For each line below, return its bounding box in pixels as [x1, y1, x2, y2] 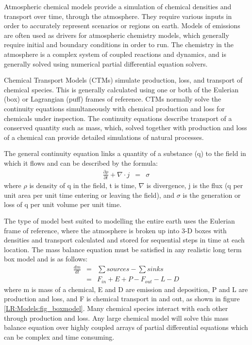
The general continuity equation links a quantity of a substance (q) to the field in [4, 148, 246, 158]
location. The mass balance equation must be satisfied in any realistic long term [4, 244, 242, 254]
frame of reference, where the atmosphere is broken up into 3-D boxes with [4, 225, 227, 235]
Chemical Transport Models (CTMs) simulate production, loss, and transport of [4, 75, 243, 85]
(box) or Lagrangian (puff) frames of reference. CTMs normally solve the [4, 94, 221, 104]
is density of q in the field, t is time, [29, 180, 136, 190]
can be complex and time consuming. [4, 331, 115, 342]
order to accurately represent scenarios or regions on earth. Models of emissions [4, 20, 240, 31]
